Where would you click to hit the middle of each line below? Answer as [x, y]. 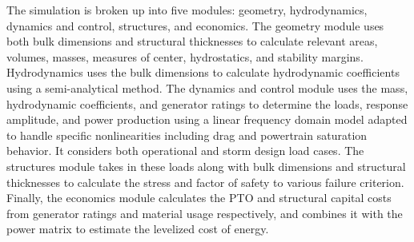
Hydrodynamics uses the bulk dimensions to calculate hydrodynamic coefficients [203, 72]
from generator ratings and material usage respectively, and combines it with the [205, 213]
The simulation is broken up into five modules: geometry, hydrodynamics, [187, 10]
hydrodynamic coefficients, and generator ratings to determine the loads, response [207, 103]
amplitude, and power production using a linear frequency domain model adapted [207, 119]
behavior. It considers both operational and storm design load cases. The [185, 151]
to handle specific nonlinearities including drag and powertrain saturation [187, 135]
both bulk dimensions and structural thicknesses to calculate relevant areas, [192, 41]
